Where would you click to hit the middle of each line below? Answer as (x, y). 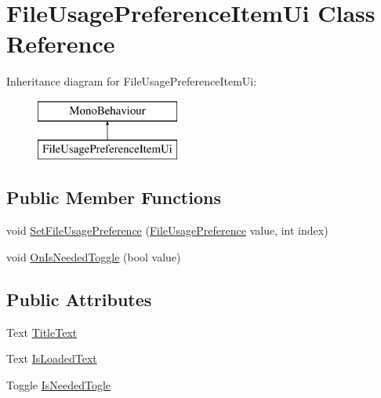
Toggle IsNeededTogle (59, 384)
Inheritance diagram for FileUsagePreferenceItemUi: (132, 81)
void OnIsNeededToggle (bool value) (94, 256)
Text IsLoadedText (52, 358)
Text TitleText (42, 332)
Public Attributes (79, 299)
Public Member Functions (114, 197)
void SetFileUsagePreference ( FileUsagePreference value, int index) (167, 230)
